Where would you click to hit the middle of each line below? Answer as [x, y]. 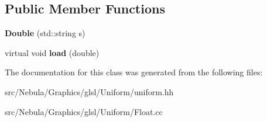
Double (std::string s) [45, 33]
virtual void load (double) [52, 52]
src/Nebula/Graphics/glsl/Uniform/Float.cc [84, 111]
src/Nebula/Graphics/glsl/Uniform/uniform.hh [89, 91]
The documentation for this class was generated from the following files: [134, 72]
